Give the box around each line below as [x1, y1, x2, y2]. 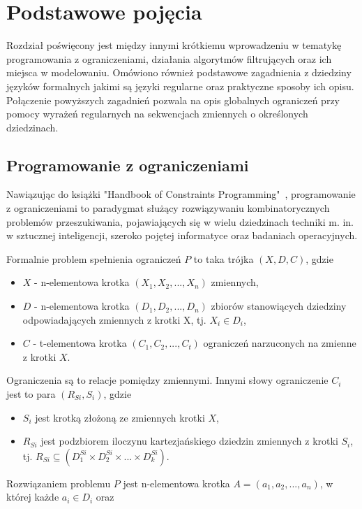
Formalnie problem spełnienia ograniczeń [6, 251, 181, 266]
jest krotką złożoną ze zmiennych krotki [35, 410, 205, 424]
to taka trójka [193, 251, 254, 266]
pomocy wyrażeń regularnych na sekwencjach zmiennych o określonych [6, 106, 308, 121]
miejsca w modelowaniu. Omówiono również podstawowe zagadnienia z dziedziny [6, 65, 352, 80]
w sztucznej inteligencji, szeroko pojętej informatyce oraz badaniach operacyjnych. [6, 228, 358, 243]
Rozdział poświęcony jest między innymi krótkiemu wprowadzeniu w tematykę [6, 38, 342, 52]
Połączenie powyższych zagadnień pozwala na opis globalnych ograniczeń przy [6, 92, 340, 107]
